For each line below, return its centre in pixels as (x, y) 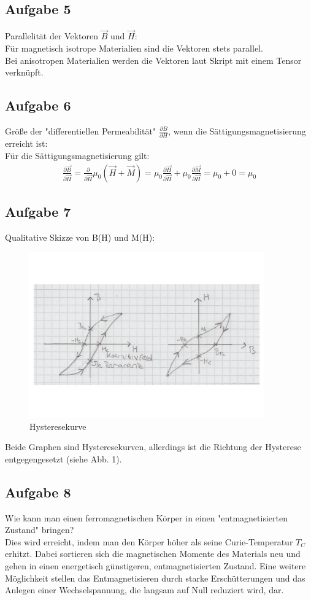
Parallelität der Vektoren (52, 36)
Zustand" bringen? (40, 530)
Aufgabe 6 (38, 105)
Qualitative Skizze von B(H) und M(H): (80, 237)
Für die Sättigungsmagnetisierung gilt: (77, 155)
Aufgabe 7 (38, 211)
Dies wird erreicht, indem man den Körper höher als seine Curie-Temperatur (149, 541)
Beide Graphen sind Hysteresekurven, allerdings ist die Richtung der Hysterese (153, 447)
